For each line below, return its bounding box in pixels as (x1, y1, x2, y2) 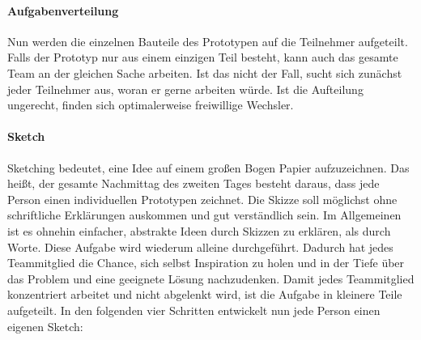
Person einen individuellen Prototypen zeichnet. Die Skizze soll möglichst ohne (7, 190, 398, 207)
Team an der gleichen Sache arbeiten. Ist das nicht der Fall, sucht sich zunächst (7, 64, 402, 81)
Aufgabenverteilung (7, 2, 119, 19)
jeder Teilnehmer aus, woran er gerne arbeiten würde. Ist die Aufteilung (7, 80, 364, 97)
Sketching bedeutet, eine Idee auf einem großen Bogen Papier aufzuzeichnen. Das (7, 159, 410, 176)
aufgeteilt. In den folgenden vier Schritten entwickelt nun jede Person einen (7, 301, 381, 318)
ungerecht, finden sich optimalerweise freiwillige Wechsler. (7, 96, 294, 113)
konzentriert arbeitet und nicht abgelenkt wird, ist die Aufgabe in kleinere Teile (7, 286, 402, 303)
